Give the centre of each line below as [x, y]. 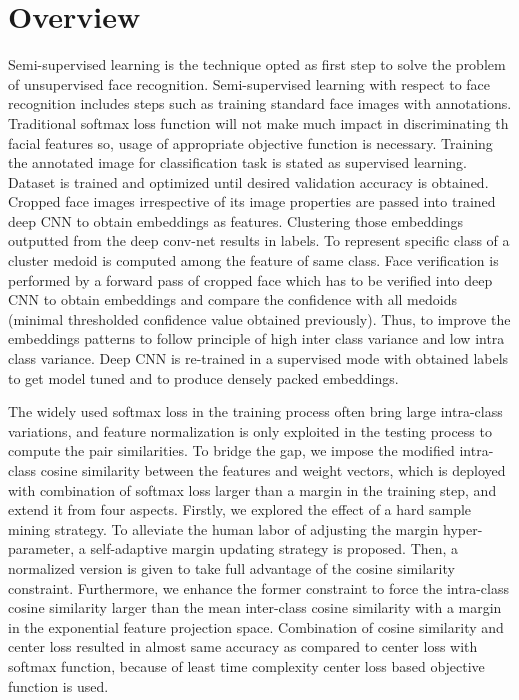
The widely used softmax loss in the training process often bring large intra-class [255, 411]
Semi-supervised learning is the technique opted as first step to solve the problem [257, 64]
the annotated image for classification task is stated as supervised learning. [237, 162]
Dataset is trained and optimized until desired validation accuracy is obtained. [248, 181]
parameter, [41, 548]
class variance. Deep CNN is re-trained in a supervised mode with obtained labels [258, 358]
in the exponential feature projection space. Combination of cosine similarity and [256, 626]
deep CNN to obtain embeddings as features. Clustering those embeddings [236, 220]
